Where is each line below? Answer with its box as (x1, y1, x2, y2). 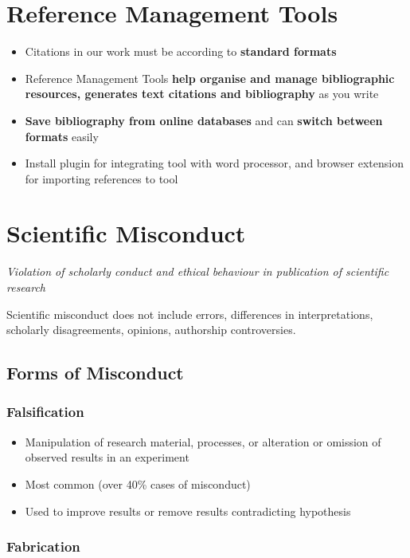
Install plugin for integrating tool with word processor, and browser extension (25, 155, 404, 171)
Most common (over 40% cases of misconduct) (25, 475, 251, 492)
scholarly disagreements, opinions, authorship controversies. (6, 321, 296, 338)
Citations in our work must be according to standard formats (25, 43, 337, 60)
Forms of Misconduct (6, 360, 184, 385)
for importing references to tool (25, 170, 178, 187)
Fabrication (6, 536, 80, 556)
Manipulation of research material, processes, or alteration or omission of (25, 433, 381, 450)
